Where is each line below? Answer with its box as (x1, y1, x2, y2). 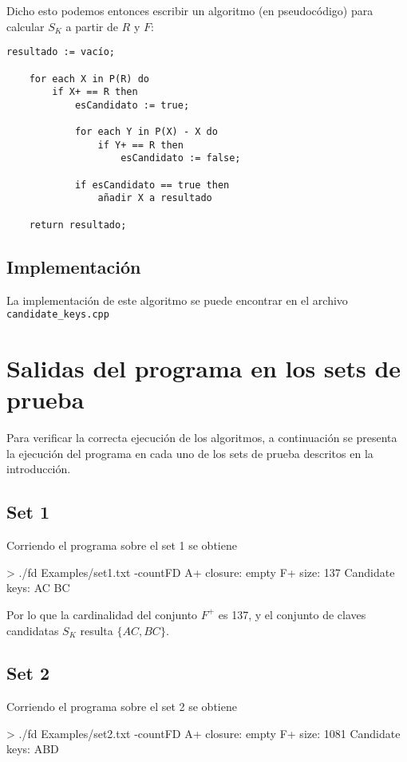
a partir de (65, 18, 118, 34)
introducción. (6, 460, 71, 477)
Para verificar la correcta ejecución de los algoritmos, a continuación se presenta (6, 429, 397, 446)
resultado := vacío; (6, 46, 116, 58)
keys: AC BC (6, 579, 70, 596)
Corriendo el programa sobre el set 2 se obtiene (6, 698, 237, 715)
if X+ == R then (52, 86, 138, 98)
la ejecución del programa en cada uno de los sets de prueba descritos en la (6, 444, 373, 461)
